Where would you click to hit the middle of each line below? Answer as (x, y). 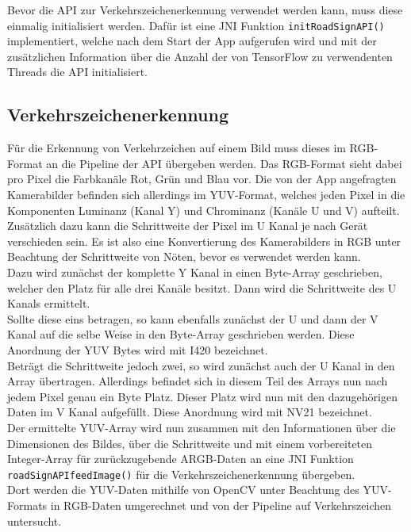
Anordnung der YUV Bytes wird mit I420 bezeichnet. (138, 349)
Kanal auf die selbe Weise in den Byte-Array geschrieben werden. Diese (181, 334)
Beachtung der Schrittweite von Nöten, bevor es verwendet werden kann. (184, 256)
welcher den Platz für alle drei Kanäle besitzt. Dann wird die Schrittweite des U (202, 287)
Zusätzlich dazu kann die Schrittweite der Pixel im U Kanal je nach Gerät (188, 226)
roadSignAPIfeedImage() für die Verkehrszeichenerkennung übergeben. (181, 474)
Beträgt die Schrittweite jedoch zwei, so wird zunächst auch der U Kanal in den (201, 365)
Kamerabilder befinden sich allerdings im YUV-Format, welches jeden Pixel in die (206, 195)
